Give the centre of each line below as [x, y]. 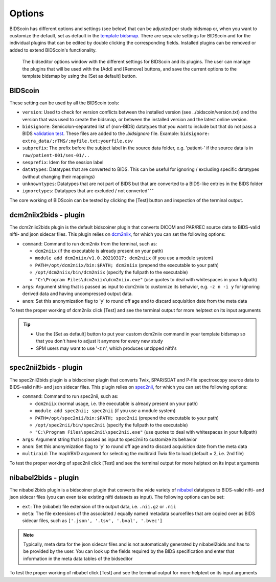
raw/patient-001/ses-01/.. [56, 155]
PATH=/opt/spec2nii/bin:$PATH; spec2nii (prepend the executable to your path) [127, 418]
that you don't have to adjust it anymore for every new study [99, 341]
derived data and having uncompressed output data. [77, 294]
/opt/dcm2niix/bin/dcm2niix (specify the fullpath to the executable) [112, 272]
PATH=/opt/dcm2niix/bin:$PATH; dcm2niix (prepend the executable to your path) [127, 265]
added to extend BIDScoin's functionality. [53, 50]
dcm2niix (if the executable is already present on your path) [99, 251]
